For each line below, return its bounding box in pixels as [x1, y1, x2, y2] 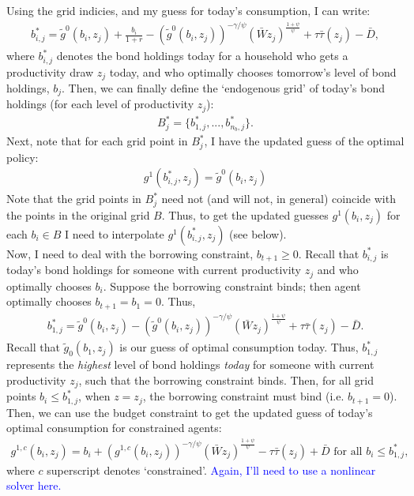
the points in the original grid [6, 206, 150, 223]
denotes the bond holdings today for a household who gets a [56, 47, 348, 64]
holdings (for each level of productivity [6, 96, 194, 112]
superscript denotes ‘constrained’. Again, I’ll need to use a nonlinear [47, 461, 376, 478]
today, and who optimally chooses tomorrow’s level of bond [109, 63, 397, 80]
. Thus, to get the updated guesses [161, 206, 329, 223]
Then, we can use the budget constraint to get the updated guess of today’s [6, 404, 373, 420]
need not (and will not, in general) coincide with [161, 190, 396, 207]
